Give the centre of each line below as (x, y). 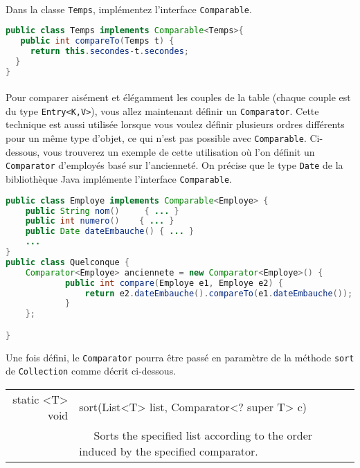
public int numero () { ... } (100, 221)
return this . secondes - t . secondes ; (109, 51)
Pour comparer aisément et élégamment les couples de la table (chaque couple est (178, 97)
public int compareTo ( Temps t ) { (97, 41)
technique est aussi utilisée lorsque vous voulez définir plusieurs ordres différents (175, 124)
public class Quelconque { (67, 262)
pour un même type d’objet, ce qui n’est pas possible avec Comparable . (156, 138)
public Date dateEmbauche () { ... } (110, 232)
